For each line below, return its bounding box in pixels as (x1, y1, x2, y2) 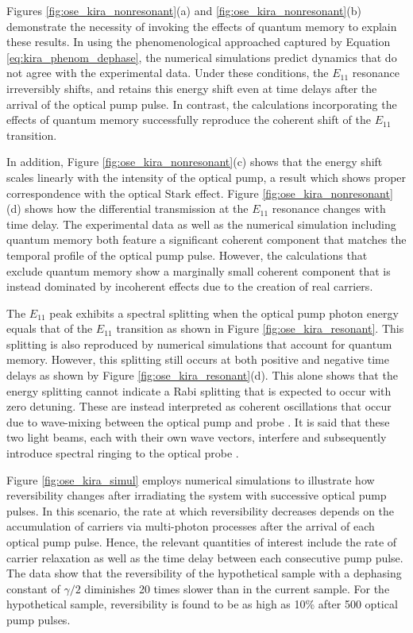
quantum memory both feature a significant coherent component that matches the (6, 231, 407, 248)
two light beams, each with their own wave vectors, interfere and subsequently (6, 429, 387, 446)
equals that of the (6, 320, 93, 337)
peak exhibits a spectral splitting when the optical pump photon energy (49, 304, 399, 321)
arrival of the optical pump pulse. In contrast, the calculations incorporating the (6, 95, 397, 112)
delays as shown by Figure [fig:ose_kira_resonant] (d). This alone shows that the (6, 367, 398, 384)
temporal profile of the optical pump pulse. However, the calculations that (6, 246, 368, 263)
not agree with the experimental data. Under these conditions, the (6, 64, 329, 81)
